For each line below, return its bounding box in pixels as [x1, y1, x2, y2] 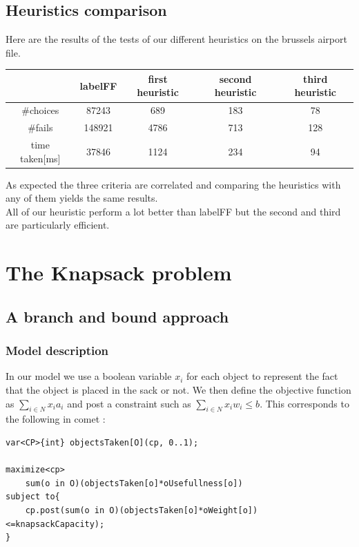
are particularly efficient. [6, 218, 110, 232]
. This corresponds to [260, 396, 349, 410]
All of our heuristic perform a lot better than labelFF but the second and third [6, 204, 341, 218]
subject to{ [6, 492, 60, 502]
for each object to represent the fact [186, 369, 338, 383]
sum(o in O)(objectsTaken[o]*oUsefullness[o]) [25, 478, 243, 488]
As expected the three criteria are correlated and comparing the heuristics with [6, 177, 341, 191]
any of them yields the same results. [6, 191, 158, 205]
